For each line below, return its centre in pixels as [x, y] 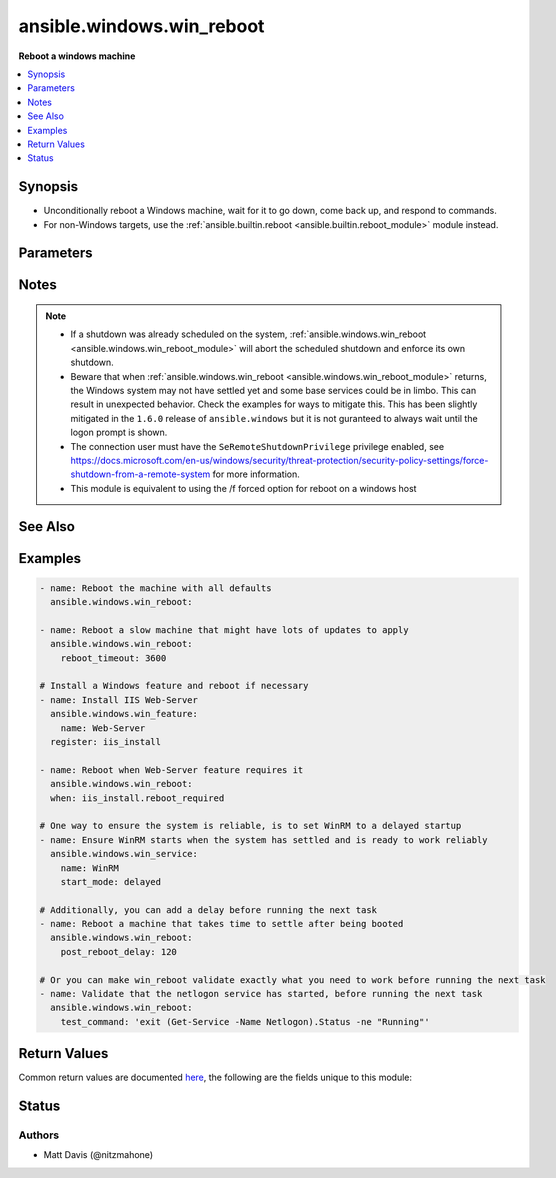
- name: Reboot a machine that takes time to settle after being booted [221, 924]
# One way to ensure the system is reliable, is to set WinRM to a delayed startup [250, 826]
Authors [39, 1135]
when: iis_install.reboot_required [137, 798]
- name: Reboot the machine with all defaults [155, 588]
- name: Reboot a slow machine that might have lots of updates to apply [224, 629]
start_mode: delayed [111, 881]
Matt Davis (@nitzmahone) [98, 1155]
